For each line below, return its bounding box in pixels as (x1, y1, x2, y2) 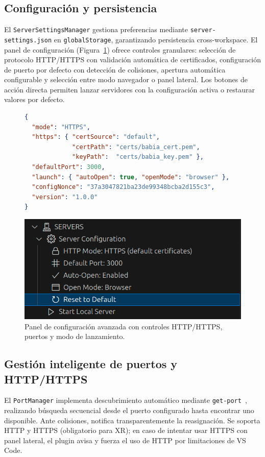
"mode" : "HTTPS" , (32, 123, 90, 131)
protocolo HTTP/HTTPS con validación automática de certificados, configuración (4, 54, 261, 65)
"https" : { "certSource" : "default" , (32, 133, 160, 141)
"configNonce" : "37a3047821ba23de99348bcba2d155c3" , (32, 183, 215, 191)
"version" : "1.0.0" (32, 193, 98, 201)
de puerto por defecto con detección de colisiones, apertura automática (4, 64, 226, 75)
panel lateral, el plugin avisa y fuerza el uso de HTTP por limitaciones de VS (4, 435, 246, 445)
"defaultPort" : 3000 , (32, 163, 105, 171)
